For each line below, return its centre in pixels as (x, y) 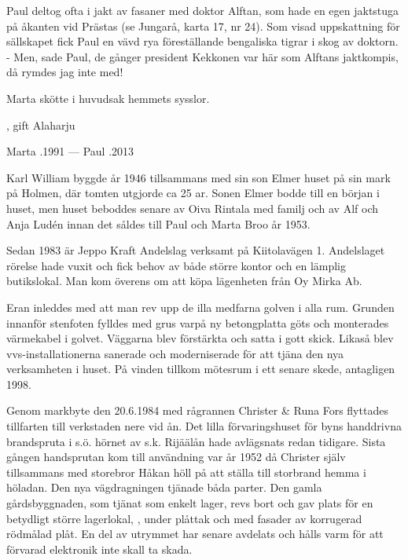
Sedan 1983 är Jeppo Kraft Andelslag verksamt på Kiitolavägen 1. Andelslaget (196, 250)
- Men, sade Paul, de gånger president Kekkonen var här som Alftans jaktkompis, (202, 56)
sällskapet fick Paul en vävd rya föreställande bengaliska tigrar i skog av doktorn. (202, 41)
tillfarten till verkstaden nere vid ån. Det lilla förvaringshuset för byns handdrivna (204, 426)
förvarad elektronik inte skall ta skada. (99, 549)
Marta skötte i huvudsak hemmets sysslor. (108, 98)
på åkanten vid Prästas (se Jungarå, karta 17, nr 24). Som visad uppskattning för (203, 26)
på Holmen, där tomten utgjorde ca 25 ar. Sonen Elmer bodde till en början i (193, 193)
